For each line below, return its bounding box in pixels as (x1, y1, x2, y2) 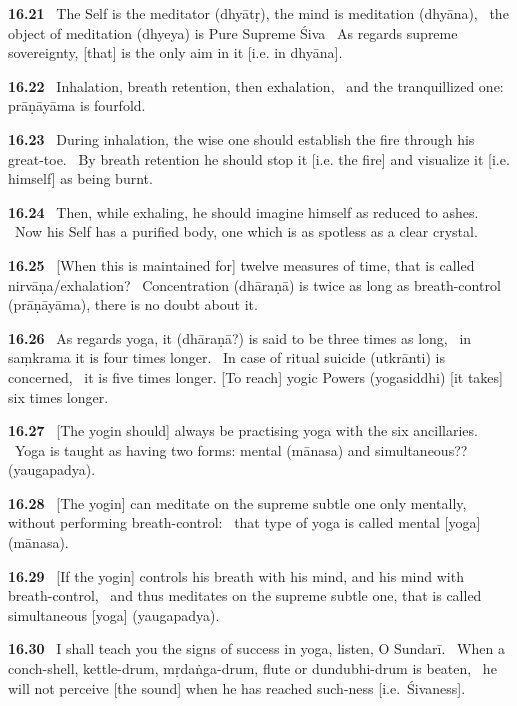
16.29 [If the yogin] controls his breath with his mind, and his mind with (8, 565, 464, 586)
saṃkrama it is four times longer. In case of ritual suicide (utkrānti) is (8, 347, 445, 368)
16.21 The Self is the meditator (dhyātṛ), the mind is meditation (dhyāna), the (8, 3, 509, 23)
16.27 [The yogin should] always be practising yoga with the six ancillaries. (8, 420, 478, 441)
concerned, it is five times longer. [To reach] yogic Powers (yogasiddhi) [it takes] (8, 366, 503, 387)
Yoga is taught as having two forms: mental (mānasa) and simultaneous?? (14, 439, 468, 460)
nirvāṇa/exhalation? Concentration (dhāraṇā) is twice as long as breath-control (8, 274, 501, 295)
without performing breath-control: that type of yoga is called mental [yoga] (8, 512, 481, 533)
